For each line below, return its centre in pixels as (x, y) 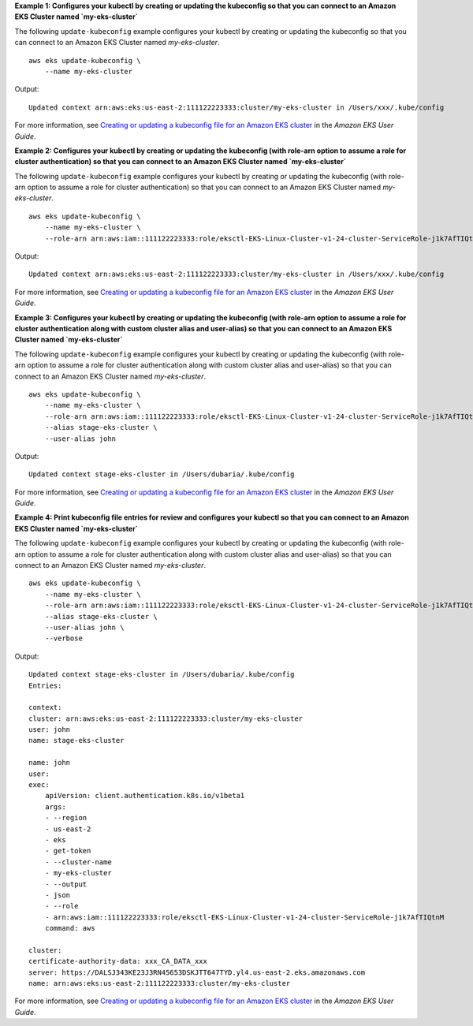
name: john (50, 763)
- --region (66, 818)
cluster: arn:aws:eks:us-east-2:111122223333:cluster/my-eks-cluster (166, 718)
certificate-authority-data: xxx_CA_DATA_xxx (118, 961)
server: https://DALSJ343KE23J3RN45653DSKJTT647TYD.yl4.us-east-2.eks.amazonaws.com (197, 972)
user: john (50, 730)
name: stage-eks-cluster (76, 741)
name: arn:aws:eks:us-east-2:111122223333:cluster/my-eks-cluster (160, 983)
